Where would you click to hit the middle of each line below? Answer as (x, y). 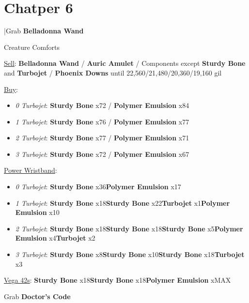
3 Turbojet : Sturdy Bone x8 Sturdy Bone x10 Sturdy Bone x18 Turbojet (130, 254)
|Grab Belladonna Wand (44, 31)
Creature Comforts (32, 47)
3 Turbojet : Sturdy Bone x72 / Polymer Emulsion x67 (102, 154)
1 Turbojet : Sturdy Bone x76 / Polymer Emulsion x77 (102, 121)
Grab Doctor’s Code (37, 296)
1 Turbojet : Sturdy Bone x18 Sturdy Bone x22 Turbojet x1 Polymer (123, 203)
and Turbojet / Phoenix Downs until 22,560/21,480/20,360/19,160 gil (113, 72)
